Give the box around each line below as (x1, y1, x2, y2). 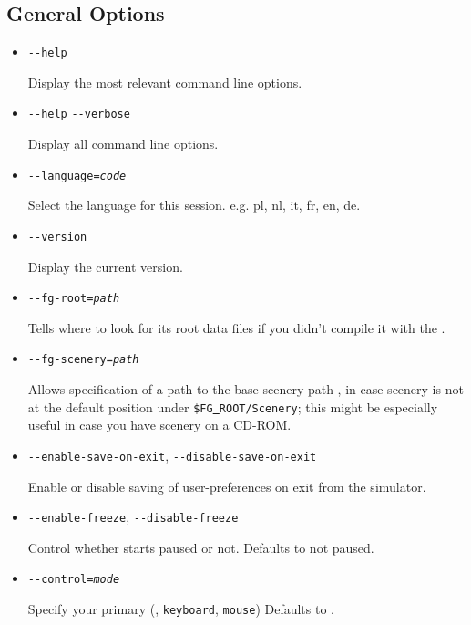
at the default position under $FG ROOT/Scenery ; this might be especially (27, 397, 438, 416)
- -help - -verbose (27, 108, 130, 121)
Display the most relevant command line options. (27, 72, 302, 91)
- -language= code (27, 169, 127, 182)
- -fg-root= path (27, 292, 120, 306)
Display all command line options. (27, 134, 219, 153)
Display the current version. (27, 256, 183, 276)
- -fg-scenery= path (27, 353, 139, 367)
